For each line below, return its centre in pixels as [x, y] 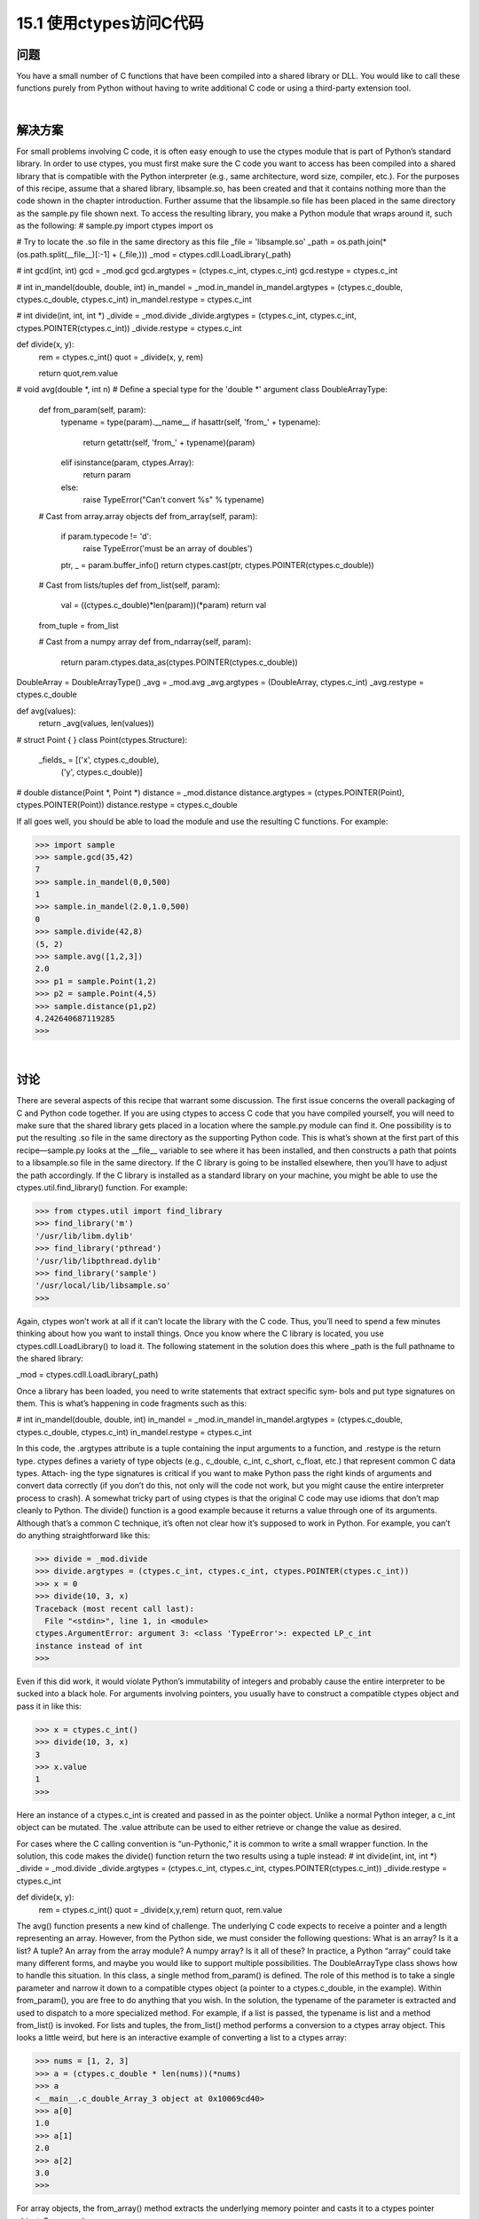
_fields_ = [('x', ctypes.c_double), [99, 760]
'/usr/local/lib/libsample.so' [103, 1286]
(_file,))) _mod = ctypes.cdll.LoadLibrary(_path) [205, 254]
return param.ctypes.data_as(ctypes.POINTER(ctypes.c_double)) [180, 662]
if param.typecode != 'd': [106, 536]
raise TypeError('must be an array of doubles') [168, 549]
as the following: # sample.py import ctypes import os [115, 225]
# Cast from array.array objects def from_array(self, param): [148, 516]
